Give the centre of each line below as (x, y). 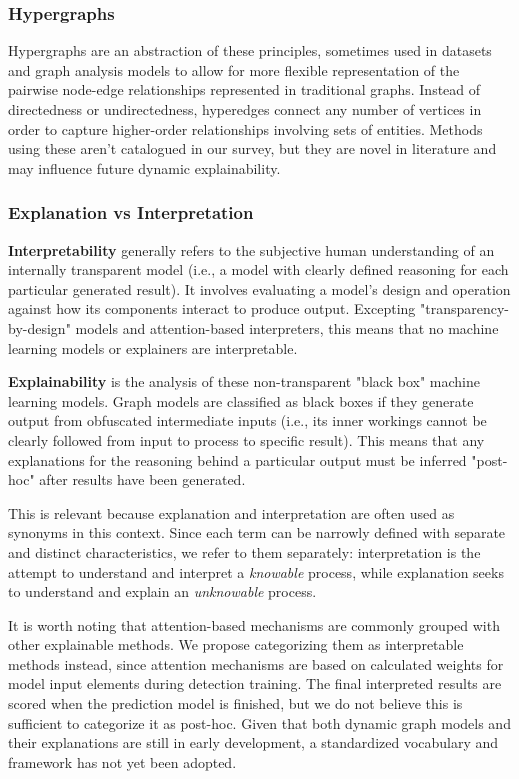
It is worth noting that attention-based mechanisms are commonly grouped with (254, 624)
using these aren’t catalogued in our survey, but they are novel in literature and (252, 148)
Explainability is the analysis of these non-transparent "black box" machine (244, 381)
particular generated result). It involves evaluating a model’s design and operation (259, 288)
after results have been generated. (142, 479)
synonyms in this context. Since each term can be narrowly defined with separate (257, 532)
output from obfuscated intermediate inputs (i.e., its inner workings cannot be (247, 420)
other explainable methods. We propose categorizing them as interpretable (236, 644)
